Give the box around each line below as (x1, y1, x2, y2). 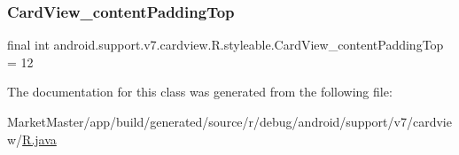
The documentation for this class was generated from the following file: (7, 82, 393, 101)
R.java (22, 129, 57, 148)
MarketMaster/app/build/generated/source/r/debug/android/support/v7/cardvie (7, 112, 452, 130)
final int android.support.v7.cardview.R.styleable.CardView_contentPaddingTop (7, 35, 444, 54)
